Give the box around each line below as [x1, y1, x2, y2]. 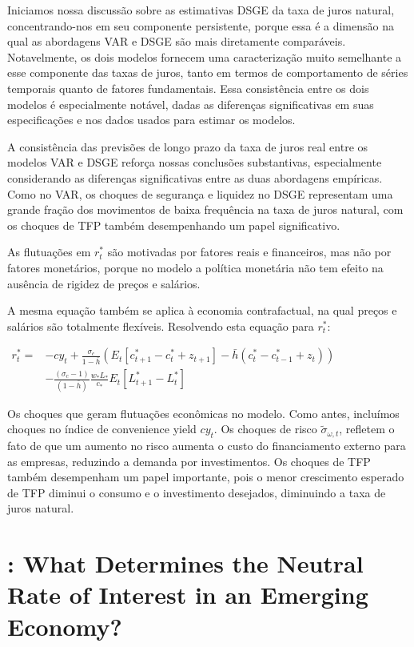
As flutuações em [7, 243, 91, 260]
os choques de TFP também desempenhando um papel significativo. [7, 216, 340, 233]
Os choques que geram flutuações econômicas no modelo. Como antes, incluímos [7, 404, 400, 421]
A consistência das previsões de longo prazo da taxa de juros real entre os [7, 138, 368, 155]
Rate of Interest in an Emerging [7, 578, 368, 611]
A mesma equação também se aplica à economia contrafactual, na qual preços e [7, 302, 397, 319]
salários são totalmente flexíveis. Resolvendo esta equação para [7, 317, 314, 334]
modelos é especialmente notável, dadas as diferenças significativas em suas [7, 95, 374, 112]
